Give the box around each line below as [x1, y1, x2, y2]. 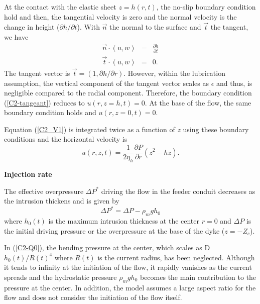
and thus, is [216, 77, 252, 88]
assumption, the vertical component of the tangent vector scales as [4, 77, 209, 88]
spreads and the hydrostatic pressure [4, 271, 117, 282]
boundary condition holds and [4, 107, 96, 118]
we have [4, 32, 29, 42]
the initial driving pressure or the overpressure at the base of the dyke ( [4, 225, 225, 236]
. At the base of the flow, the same [145, 97, 251, 108]
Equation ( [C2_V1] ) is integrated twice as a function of [4, 124, 175, 134]
